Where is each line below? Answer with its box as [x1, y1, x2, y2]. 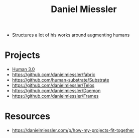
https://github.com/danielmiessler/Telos [12, 82, 95, 89]
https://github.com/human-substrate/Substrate [12, 77, 109, 83]
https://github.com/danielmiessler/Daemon [12, 88, 101, 94]
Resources [5, 111, 51, 122]
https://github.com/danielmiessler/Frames [12, 93, 99, 99]
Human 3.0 [12, 66, 35, 73]
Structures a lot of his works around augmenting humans [12, 32, 130, 38]
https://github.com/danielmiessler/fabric [12, 72, 96, 78]
